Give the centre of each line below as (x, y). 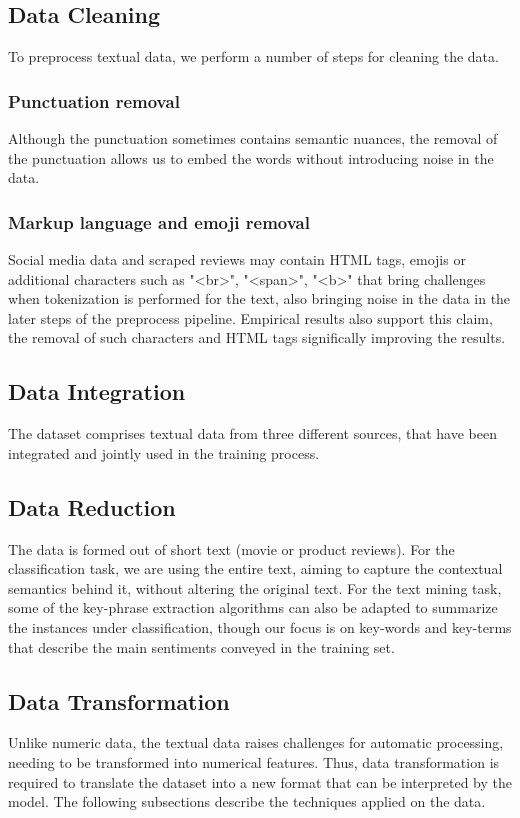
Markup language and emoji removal (159, 221)
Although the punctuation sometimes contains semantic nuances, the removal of (253, 138)
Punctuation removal (94, 100)
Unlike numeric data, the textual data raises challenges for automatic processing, (256, 742)
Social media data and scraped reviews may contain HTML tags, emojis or (237, 259)
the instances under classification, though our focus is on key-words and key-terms (260, 626)
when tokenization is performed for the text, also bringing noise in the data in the (259, 298)
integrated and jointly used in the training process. (164, 452)
